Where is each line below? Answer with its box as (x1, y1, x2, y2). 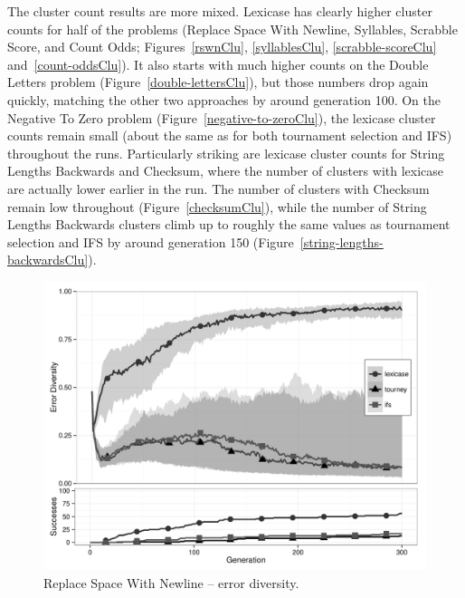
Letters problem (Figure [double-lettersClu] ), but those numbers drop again (7, 72, 429, 92)
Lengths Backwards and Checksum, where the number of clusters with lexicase (7, 161, 444, 180)
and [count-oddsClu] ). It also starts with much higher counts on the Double (7, 54, 429, 73)
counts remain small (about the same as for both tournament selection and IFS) (7, 126, 452, 145)
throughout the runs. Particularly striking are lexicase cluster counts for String (7, 143, 445, 162)
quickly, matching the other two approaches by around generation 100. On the (7, 90, 441, 109)
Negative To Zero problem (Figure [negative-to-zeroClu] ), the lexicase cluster (7, 108, 436, 127)
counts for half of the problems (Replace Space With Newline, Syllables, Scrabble (7, 19, 458, 38)
